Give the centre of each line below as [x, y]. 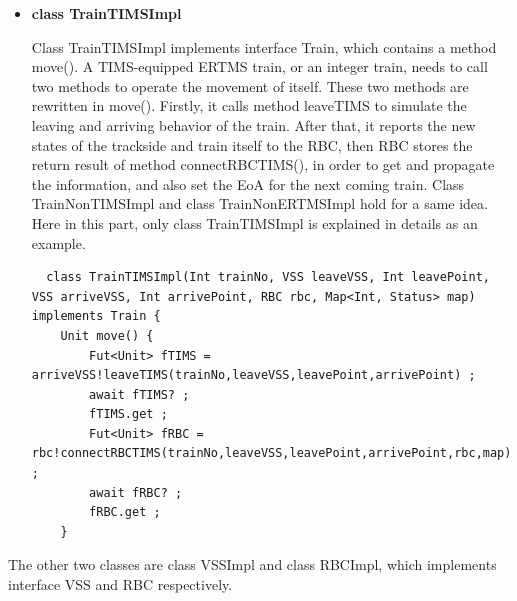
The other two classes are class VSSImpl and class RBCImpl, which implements [252, 564]
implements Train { [96, 316]
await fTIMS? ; [139, 394]
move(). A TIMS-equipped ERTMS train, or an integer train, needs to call [259, 66]
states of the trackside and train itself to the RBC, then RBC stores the [252, 144]
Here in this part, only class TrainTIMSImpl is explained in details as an [254, 222]
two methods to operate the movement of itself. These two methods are [250, 85]
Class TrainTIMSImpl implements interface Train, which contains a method [264, 46]
